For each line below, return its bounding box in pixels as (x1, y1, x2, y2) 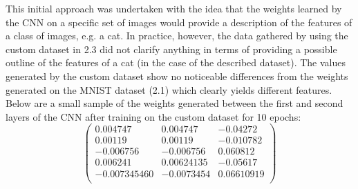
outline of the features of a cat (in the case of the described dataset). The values (6, 55, 346, 70)
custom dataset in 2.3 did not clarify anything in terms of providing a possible (6, 41, 337, 56)
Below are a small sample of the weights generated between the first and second (6, 96, 343, 110)
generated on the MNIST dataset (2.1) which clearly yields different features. (6, 82, 332, 97)
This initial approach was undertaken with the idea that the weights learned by (6, 1, 342, 15)
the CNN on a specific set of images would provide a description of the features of (6, 14, 352, 29)
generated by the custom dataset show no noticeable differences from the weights (6, 68, 348, 83)
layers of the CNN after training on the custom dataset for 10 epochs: (6, 109, 301, 123)
